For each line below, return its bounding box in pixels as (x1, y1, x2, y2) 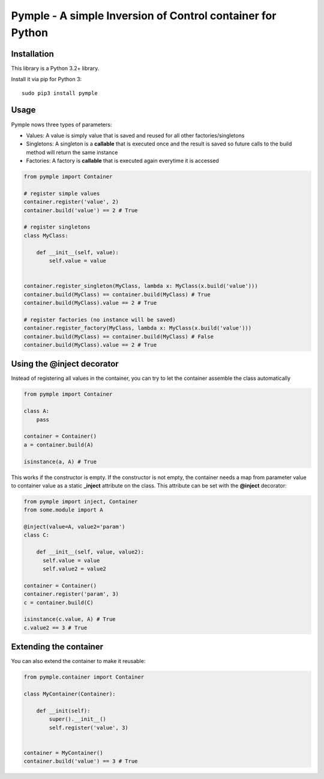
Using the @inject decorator (11, 359, 119, 369)
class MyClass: (23, 232, 68, 239)
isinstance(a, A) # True (23, 458, 97, 465)
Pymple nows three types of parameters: (11, 121, 112, 128)
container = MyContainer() (23, 749, 103, 756)
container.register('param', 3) (23, 591, 119, 597)
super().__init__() (49, 716, 106, 722)
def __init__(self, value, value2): (36, 549, 144, 555)
